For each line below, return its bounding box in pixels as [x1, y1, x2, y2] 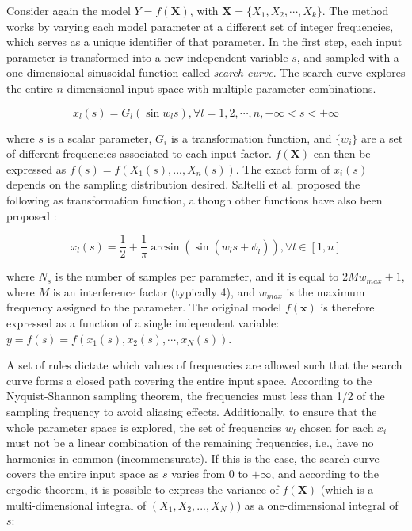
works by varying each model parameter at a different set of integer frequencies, [6, 17, 394, 34]
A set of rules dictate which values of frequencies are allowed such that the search [6, 357, 402, 373]
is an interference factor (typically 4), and [52, 283, 256, 300]
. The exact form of [235, 160, 330, 177]
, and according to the [271, 465, 379, 482]
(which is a [320, 480, 374, 497]
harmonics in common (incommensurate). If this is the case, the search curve [6, 449, 380, 466]
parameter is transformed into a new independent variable [6, 48, 288, 65]
